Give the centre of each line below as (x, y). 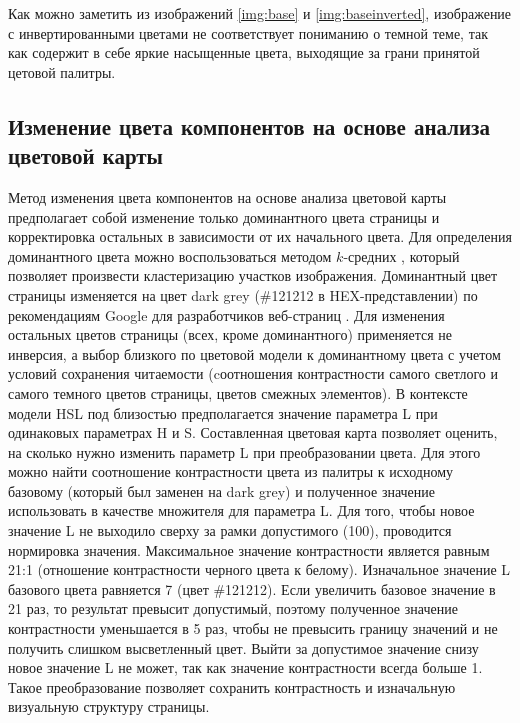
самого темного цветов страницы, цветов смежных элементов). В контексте (238, 392)
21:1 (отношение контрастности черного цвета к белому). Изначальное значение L (259, 569)
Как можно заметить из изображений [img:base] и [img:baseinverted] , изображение (260, 13)
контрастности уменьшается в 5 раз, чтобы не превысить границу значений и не (253, 628)
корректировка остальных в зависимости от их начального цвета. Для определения (260, 236)
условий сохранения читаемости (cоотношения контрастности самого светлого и (253, 373)
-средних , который (401, 255)
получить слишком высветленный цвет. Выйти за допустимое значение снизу (243, 647)
